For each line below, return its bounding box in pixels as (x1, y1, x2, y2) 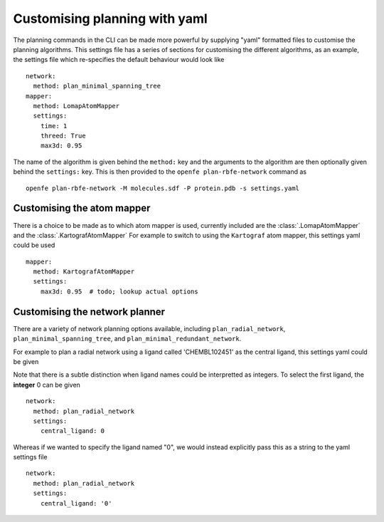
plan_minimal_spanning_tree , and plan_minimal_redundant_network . (13, 335, 242, 343)
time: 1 (40, 122, 68, 130)
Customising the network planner (13, 306, 166, 318)
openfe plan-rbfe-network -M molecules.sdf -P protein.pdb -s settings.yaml (26, 184, 300, 192)
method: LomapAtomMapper (33, 102, 120, 110)
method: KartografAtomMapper (33, 268, 135, 276)
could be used (13, 241, 55, 249)
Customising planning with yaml (13, 11, 208, 26)
